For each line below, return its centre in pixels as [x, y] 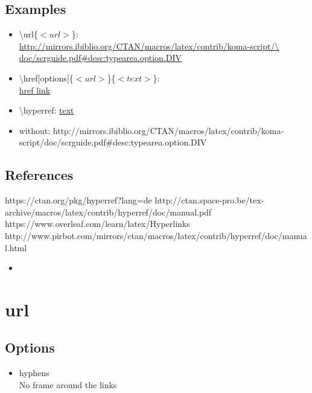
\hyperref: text [46, 110]
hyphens [34, 373]
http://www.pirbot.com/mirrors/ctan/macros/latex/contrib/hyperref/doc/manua [156, 235]
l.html [16, 247]
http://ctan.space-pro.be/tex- [209, 200]
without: [35, 130]
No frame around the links [68, 384]
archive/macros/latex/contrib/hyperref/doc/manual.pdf [108, 212]
